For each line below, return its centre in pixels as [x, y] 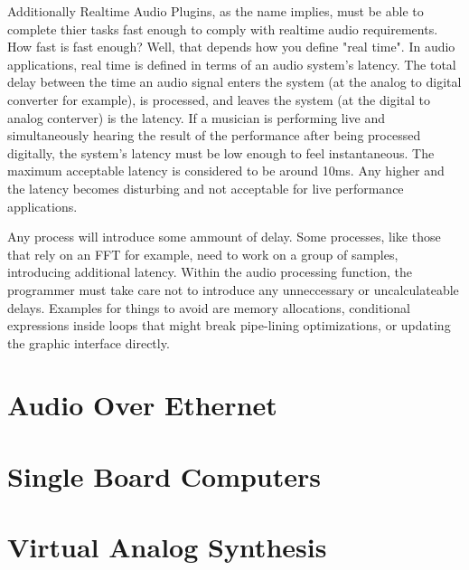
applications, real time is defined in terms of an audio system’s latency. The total [232, 64]
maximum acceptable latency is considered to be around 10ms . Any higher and [226, 171]
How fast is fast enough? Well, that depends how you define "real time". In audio [231, 47]
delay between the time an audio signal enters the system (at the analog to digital [234, 82]
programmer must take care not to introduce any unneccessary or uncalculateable [233, 289]
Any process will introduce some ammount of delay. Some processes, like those [224, 237]
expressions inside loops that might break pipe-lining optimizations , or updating [229, 325]
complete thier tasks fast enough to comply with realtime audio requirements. [223, 28]
